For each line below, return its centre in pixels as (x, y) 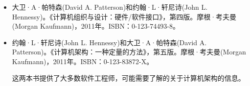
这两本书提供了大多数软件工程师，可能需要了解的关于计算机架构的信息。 (128, 77)
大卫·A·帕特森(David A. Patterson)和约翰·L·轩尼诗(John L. (110, 7)
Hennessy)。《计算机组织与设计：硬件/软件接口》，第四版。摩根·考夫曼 (124, 16)
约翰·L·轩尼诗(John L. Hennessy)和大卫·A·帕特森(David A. (109, 42)
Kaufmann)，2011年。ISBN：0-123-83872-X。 (83, 61)
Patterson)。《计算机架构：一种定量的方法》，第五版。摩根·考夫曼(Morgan (129, 52)
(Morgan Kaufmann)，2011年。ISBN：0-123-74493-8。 (96, 26)
